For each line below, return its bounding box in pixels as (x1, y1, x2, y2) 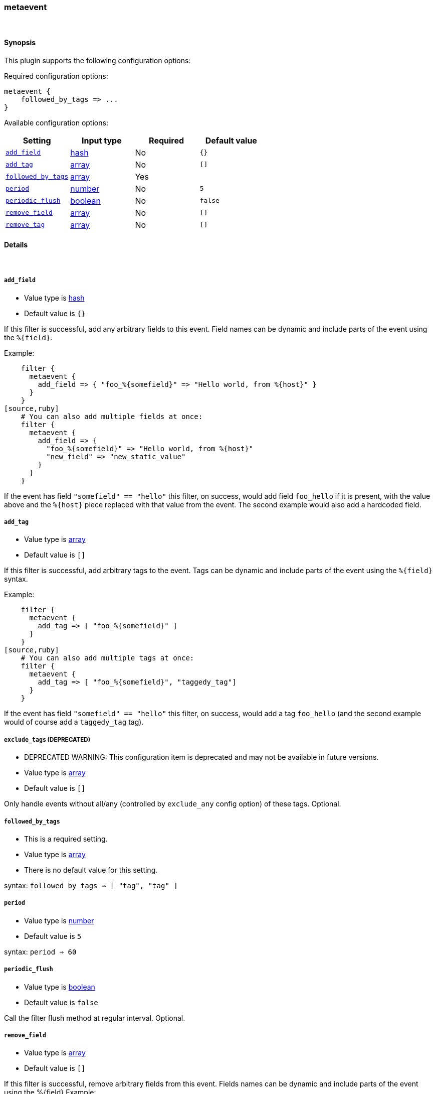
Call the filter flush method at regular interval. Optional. (4, 1013, 185, 1022)
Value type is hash (24, 293, 85, 302)
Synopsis (4, 38, 36, 47)
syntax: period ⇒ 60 (4, 947, 77, 956)
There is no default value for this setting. (24, 865, 158, 874)
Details (4, 240, 28, 249)
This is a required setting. (24, 834, 108, 843)
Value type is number (24, 916, 94, 925)
